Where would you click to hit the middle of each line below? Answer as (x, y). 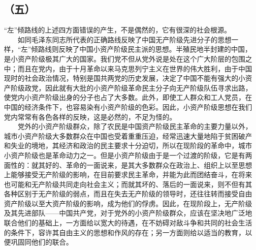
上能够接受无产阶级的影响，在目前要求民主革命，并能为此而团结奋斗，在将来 (128, 174)
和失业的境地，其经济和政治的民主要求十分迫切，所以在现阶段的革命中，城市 (128, 145)
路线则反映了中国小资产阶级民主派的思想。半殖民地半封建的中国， (145, 49)
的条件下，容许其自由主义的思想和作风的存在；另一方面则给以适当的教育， (125, 232)
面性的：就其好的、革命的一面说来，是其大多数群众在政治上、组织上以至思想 (128, 165)
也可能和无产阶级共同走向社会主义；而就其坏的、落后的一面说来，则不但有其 (128, 184)
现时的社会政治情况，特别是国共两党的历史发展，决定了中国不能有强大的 (121, 78)
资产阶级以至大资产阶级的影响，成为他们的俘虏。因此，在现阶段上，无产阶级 (128, 203)
